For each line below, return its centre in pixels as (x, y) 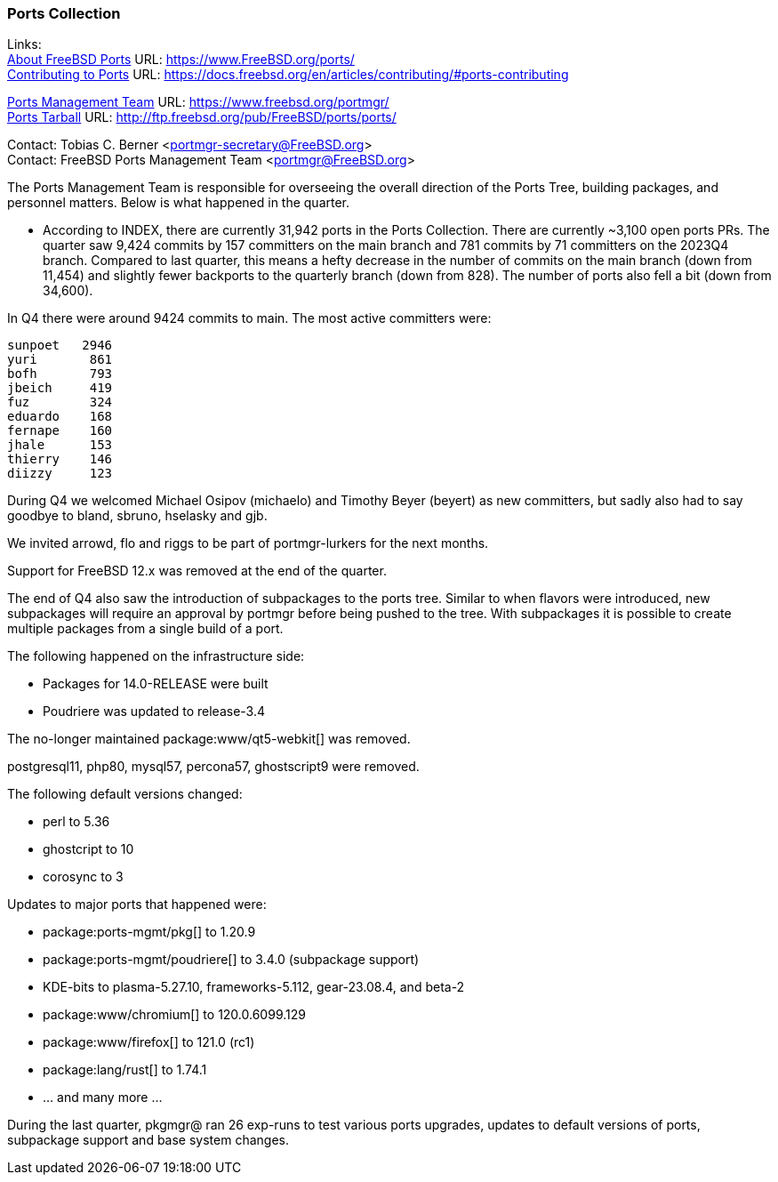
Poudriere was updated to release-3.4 (154, 712)
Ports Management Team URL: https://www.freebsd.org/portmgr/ (198, 102)
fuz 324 (60, 402)
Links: (24, 44)
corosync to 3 (83, 877)
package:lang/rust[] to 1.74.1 (125, 1070)
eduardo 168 (60, 417)
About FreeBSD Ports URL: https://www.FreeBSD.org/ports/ (181, 60)
